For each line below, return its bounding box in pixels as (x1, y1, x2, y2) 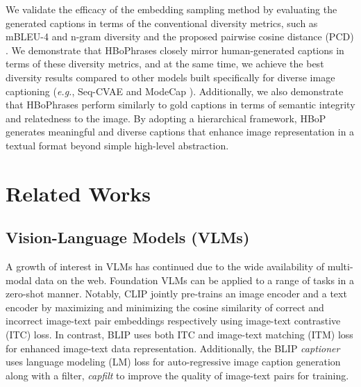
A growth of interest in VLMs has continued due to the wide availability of (6, 259, 325, 274)
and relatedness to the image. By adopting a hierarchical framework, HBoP (6, 110, 326, 125)
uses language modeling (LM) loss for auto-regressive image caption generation (6, 354, 341, 369)
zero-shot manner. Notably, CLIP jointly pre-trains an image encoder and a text (6, 286, 347, 301)
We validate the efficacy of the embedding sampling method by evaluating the (6, 2, 337, 16)
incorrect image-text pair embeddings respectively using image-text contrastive (6, 313, 341, 328)
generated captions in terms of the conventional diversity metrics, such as (6, 15, 318, 30)
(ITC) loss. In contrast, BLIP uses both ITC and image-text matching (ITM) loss (6, 327, 353, 342)
